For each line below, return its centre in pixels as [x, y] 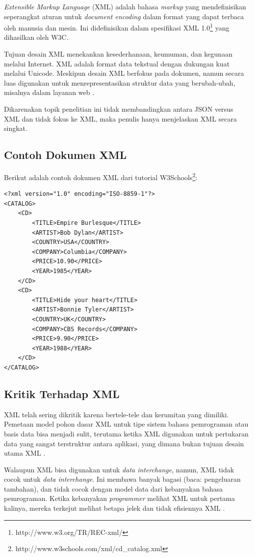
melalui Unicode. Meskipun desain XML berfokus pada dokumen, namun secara [124, 73]
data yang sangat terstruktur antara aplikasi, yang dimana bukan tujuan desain [124, 443]
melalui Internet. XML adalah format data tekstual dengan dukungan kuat [117, 63]
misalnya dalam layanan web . [49, 92]
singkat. [16, 128]
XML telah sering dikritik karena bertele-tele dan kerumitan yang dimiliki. [116, 414]
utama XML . [25, 453]
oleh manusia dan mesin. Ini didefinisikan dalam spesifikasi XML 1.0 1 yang [117, 27]
